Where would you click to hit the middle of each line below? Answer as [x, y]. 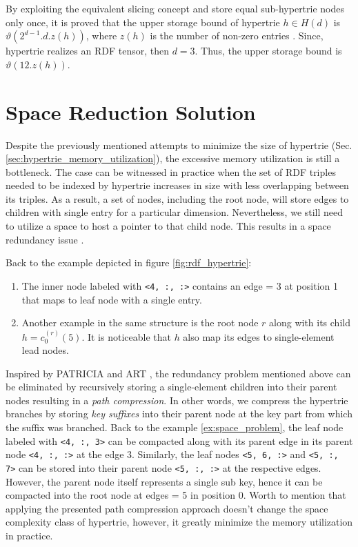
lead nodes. [45, 350]
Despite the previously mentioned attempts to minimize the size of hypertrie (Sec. [179, 145]
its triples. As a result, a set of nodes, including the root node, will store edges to [177, 198]
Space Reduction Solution [131, 111]
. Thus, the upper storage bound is [268, 51]
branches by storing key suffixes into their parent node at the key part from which [179, 414]
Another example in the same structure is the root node [140, 322]
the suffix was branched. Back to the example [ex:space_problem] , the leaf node [175, 427]
